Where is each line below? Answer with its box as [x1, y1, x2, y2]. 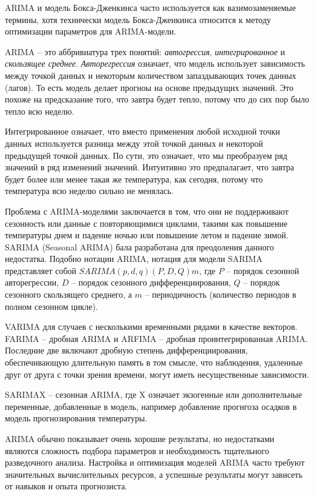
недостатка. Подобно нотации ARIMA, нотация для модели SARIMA [5, 252, 263, 265]
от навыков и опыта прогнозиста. [5, 480, 128, 492]
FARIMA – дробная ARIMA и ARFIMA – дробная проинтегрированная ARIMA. [5, 332, 308, 344]
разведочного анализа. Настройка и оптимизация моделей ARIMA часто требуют [5, 456, 305, 469]
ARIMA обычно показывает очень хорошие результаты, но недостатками [5, 432, 275, 444]
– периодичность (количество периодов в [145, 288, 296, 301]
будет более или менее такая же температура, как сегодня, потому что [5, 172, 263, 185]
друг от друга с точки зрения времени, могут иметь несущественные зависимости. [5, 367, 309, 380]
